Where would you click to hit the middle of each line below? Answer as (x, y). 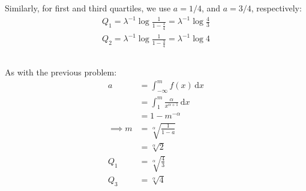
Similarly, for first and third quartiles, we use (88, 8)
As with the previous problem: (61, 72)
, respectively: (276, 8)
